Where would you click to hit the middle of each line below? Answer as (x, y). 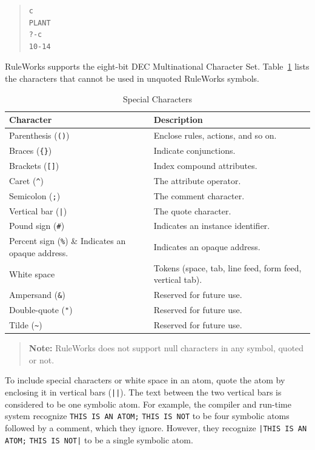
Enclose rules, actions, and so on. (215, 135)
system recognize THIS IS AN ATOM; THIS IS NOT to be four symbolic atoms (147, 416)
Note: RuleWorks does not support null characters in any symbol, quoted (166, 348)
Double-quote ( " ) (41, 310)
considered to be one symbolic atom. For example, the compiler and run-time (148, 404)
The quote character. (192, 210)
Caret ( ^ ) (26, 180)
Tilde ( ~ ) (26, 325)
